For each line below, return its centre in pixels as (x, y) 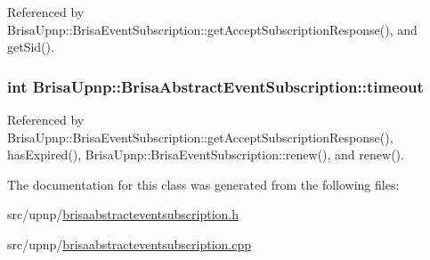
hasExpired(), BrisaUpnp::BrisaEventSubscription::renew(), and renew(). (206, 154)
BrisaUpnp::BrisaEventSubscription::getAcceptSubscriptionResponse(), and (212, 29)
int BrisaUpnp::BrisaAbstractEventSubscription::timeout (215, 86)
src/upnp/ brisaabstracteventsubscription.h (123, 214)
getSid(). (31, 47)
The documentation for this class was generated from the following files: (203, 184)
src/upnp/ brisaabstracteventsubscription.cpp (129, 244)
